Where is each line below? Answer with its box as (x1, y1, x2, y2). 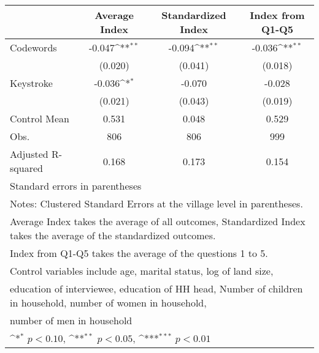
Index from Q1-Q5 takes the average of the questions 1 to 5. (10, 246, 268, 260)
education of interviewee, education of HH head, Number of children (10, 281, 303, 295)
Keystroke (10, 76, 53, 90)
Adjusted (10, 147, 48, 161)
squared (10, 161, 43, 175)
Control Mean (10, 111, 69, 125)
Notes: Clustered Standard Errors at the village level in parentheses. (10, 196, 303, 210)
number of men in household (10, 313, 133, 327)
